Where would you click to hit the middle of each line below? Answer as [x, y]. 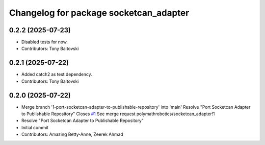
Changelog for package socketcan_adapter [99, 13]
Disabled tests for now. [45, 42]
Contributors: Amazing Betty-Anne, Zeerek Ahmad [72, 134]
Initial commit [35, 127]
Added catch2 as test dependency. [57, 74]
